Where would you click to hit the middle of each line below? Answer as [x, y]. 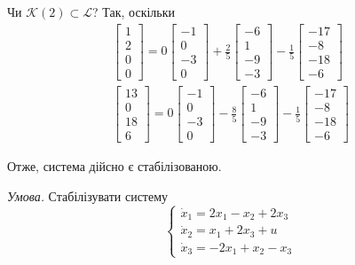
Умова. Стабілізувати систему [88, 195]
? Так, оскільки [134, 12]
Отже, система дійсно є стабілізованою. [114, 165]
